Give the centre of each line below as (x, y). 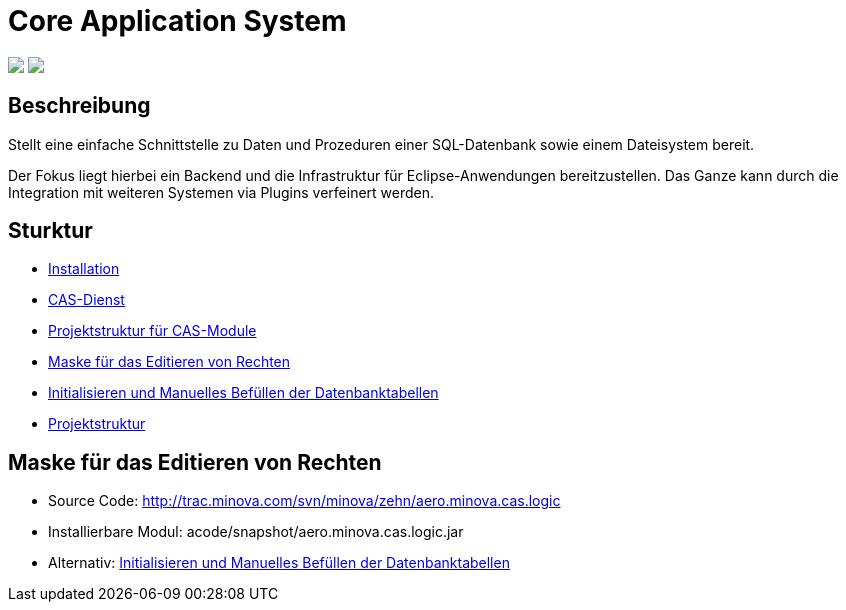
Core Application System (177, 21)
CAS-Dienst (86, 300)
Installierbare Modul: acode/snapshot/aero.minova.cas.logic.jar (256, 532)
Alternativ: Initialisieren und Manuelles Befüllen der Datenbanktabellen (279, 563)
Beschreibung (79, 106)
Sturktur (50, 231)
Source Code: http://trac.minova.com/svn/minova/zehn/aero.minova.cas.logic (304, 501)
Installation (84, 269)
